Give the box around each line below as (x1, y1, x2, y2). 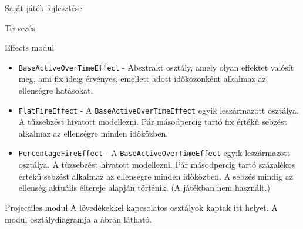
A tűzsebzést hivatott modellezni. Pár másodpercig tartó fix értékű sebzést (18, 115, 288, 128)
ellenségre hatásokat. (18, 84, 93, 97)
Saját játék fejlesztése (5, 2, 82, 14)
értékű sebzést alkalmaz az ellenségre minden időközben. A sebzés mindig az (18, 170, 293, 182)
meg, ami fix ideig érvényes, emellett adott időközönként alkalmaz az (18, 72, 266, 85)
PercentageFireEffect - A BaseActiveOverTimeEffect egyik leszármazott (18, 147, 291, 159)
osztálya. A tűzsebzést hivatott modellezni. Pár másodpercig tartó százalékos (18, 158, 295, 171)
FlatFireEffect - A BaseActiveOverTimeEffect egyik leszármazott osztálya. (18, 104, 299, 116)
